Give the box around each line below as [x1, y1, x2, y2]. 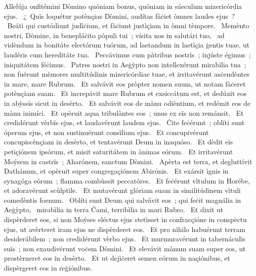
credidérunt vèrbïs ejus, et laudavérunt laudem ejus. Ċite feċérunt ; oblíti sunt [4, 117, 245, 128]
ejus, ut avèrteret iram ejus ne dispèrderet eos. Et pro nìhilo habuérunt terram [4, 224, 246, 234]
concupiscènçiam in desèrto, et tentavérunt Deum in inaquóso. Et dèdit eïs [4, 137, 233, 147]
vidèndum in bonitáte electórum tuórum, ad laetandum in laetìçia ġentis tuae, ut [4, 40, 250, 50]
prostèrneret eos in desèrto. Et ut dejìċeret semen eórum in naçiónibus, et [4, 253, 230, 263]
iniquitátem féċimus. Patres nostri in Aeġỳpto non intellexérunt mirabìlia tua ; [4, 59, 246, 69]
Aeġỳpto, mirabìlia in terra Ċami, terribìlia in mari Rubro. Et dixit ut [4, 204, 223, 215]
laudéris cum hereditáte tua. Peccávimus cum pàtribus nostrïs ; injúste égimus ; [4, 49, 251, 59]
